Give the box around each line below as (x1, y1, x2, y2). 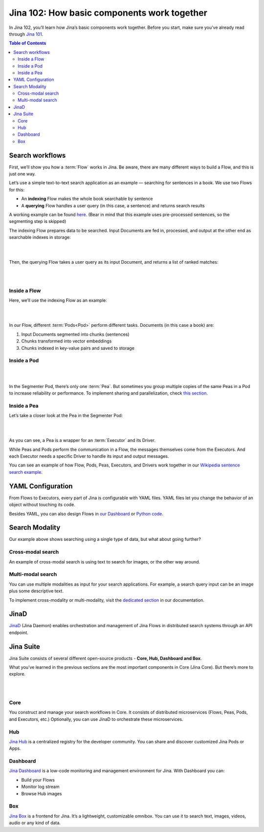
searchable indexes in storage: (9, 234, 71, 240)
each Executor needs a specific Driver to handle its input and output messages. (9, 453, 169, 459)
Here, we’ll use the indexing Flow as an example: (9, 297, 107, 303)
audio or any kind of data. (9, 820, 61, 826)
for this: (9, 187, 25, 193)
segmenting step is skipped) (9, 219, 66, 224)
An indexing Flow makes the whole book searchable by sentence (21, 196, 154, 202)
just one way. (9, 171, 36, 177)
